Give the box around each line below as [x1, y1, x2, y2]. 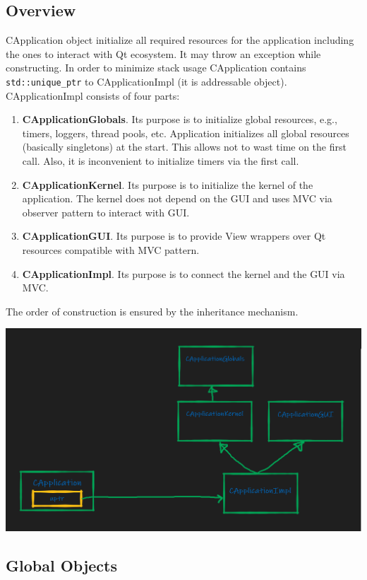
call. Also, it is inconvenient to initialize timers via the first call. [22, 153, 299, 168]
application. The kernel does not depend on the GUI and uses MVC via [22, 191, 332, 206]
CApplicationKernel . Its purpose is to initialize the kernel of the [22, 177, 313, 192]
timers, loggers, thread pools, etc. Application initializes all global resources [22, 125, 349, 140]
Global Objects [6, 555, 117, 576]
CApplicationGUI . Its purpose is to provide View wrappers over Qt [22, 228, 326, 243]
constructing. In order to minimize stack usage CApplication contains [6, 60, 306, 75]
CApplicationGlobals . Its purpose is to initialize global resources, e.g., [22, 112, 337, 127]
